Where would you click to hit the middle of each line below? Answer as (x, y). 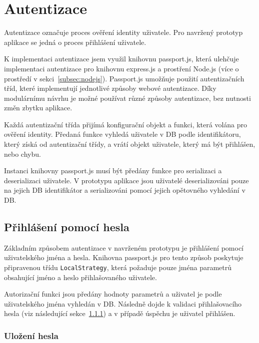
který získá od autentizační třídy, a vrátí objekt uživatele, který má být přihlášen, (130, 144)
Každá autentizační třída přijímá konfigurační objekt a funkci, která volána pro (125, 124)
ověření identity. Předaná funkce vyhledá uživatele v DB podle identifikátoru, (122, 134)
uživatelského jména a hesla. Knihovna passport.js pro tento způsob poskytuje (124, 257)
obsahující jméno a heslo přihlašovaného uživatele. (80, 277)
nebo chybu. (22, 154)
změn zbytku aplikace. (38, 108)
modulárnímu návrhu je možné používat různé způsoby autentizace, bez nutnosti (127, 98)
